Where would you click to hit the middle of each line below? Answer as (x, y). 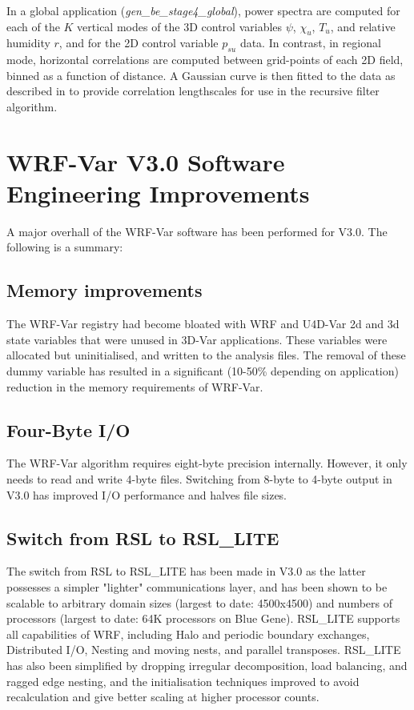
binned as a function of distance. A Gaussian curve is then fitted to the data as (201, 75)
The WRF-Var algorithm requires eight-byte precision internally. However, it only (207, 463)
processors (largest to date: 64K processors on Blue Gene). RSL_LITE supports (203, 618)
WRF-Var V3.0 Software (146, 161)
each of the (33, 26)
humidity (28, 43)
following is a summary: (65, 247)
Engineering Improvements (158, 193)
